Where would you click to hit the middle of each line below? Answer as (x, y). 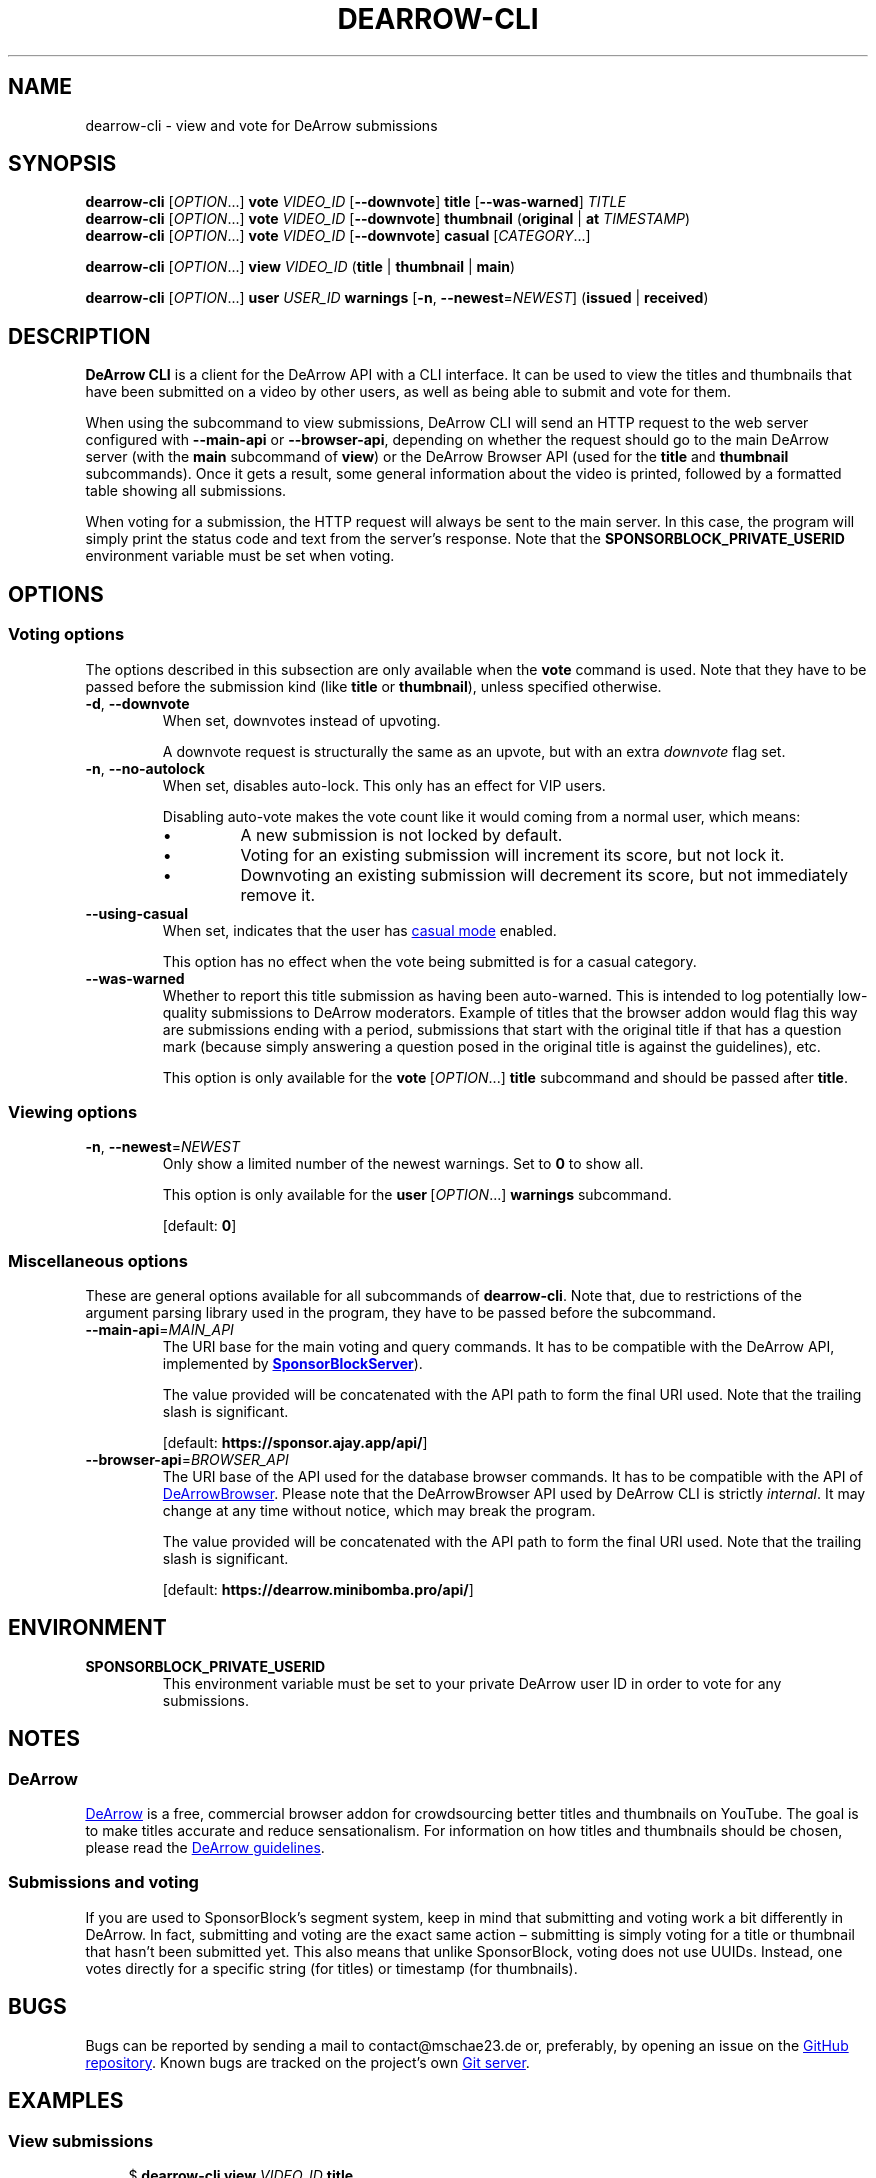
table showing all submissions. (186, 491)
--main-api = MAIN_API (159, 1329)
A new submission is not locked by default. (401, 834)
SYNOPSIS (62, 164)
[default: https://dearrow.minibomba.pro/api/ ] (318, 1589)
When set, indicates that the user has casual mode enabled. (359, 930)
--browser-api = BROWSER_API (187, 1459)
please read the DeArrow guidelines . (205, 1848)
